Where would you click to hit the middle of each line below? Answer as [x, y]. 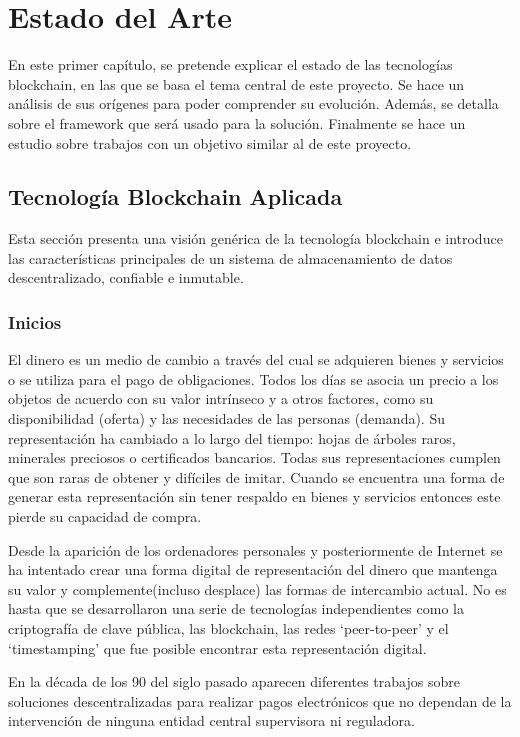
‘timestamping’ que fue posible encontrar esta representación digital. [217, 647]
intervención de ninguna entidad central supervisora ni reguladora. [211, 720]
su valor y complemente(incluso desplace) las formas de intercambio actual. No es [257, 588]
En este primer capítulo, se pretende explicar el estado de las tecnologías [230, 64]
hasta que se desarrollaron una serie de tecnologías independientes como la [236, 608]
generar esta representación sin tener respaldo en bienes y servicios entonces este [254, 496]
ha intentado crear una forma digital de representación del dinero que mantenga [253, 569]
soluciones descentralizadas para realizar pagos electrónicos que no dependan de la [260, 700]
